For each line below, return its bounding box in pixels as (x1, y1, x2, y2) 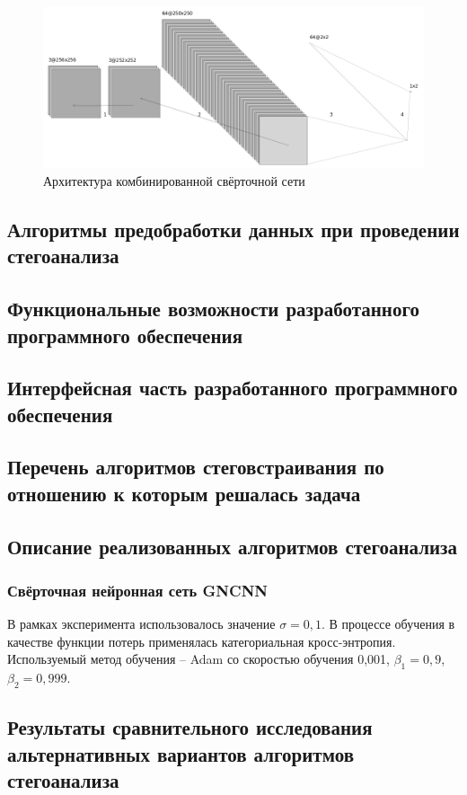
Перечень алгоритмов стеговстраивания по (7, 453, 384, 481)
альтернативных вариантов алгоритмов (7, 739, 354, 767)
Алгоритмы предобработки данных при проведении (7, 215, 460, 243)
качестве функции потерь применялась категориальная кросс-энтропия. (7, 632, 396, 650)
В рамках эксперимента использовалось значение (7, 614, 276, 633)
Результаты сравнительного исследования (7, 713, 373, 741)
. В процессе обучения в (322, 614, 455, 633)
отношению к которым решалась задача (7, 479, 361, 507)
